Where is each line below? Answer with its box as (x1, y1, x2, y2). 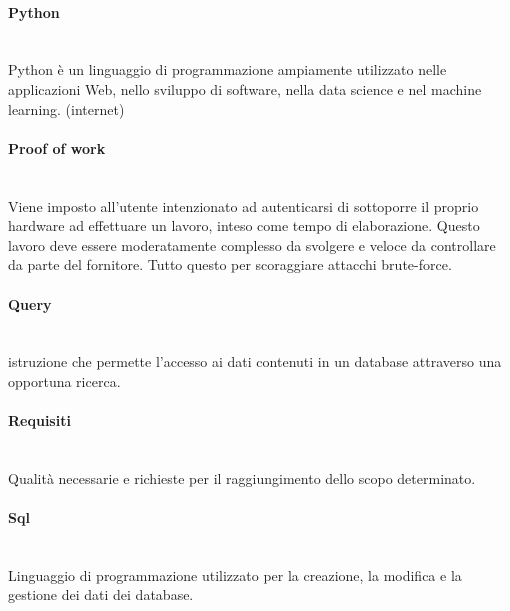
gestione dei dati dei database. (8, 584, 194, 605)
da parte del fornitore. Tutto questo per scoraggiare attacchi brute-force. (8, 254, 452, 275)
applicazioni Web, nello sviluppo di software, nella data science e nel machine (8, 78, 482, 99)
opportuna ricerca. (8, 370, 121, 391)
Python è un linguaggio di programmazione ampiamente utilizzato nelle (8, 59, 447, 80)
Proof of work (8, 137, 106, 158)
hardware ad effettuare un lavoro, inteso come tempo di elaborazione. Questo (8, 215, 480, 236)
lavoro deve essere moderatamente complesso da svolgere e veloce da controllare (8, 234, 496, 255)
